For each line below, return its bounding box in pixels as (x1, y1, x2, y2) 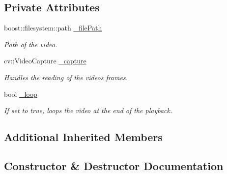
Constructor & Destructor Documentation (4, 158, 224, 173)
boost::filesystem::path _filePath (4, 23, 102, 33)
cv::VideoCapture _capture (4, 56, 86, 66)
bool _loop (4, 88, 37, 99)
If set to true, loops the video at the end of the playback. (4, 105, 172, 116)
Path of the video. (4, 39, 57, 49)
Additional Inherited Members (4, 129, 163, 145)
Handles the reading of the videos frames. (4, 72, 128, 82)
